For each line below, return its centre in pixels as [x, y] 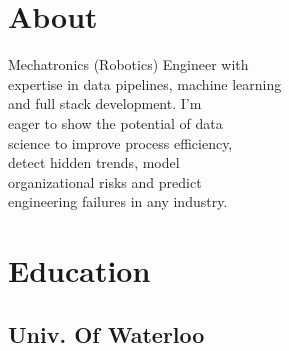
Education [79, 270]
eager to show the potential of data [115, 122]
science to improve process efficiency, [120, 142]
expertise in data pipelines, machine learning [145, 83]
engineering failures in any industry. [118, 201]
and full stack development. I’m [105, 103]
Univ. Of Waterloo [106, 333]
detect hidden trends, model [94, 162]
